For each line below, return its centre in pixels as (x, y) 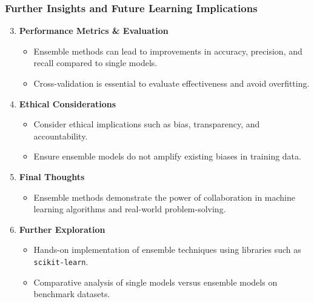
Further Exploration (62, 229)
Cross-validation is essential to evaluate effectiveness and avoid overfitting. (172, 83)
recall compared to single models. (95, 63)
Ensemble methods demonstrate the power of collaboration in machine (165, 197)
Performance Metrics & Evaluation (94, 31)
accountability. (61, 136)
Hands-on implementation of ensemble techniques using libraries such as (167, 250)
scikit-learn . (61, 261)
